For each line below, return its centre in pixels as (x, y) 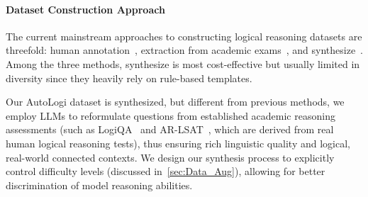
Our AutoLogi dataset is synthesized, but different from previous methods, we (175, 102)
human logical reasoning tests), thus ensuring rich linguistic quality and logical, (178, 143)
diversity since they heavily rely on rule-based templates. (129, 78)
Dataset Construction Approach (85, 9)
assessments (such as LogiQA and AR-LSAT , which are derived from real (170, 129)
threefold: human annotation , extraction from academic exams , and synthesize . (185, 50)
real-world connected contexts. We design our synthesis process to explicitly (170, 157)
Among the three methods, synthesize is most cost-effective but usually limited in (183, 63)
